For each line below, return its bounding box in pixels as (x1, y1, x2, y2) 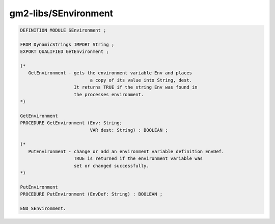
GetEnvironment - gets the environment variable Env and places (28, 70, 193, 76)
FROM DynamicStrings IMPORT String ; (20, 41, 115, 47)
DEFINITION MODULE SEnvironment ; (20, 27, 106, 33)
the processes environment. (74, 92, 144, 97)
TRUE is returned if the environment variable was (74, 156, 203, 161)
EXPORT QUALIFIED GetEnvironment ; (20, 49, 109, 54)
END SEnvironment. (20, 205, 66, 211)
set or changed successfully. (74, 163, 150, 169)
